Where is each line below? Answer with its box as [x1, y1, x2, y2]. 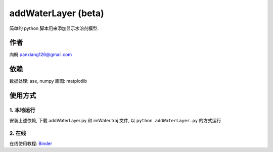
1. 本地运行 [9, 107, 35, 114]
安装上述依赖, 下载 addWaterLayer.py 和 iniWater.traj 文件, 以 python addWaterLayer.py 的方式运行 [9, 117, 221, 123]
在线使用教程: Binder [9, 140, 53, 146]
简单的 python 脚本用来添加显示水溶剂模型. [9, 25, 99, 31]
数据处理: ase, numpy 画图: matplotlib [9, 78, 87, 84]
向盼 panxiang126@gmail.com [9, 52, 72, 58]
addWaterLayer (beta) [9, 8, 105, 19]
